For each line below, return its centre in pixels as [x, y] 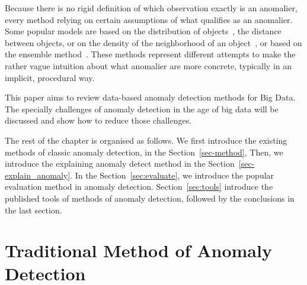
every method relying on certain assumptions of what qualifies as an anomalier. [149, 19]
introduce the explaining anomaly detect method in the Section [120, 163]
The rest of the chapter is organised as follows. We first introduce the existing [146, 140]
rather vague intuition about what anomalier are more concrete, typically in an [148, 65]
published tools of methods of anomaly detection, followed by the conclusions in [150, 198]
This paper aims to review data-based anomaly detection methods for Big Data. [150, 97]
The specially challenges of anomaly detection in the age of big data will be [142, 109]
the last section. [33, 210]
